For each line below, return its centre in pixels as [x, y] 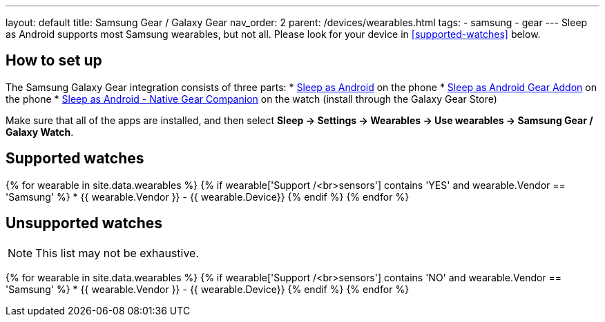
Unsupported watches [84, 223]
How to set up [54, 61]
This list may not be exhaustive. [117, 253]
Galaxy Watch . [40, 132]
